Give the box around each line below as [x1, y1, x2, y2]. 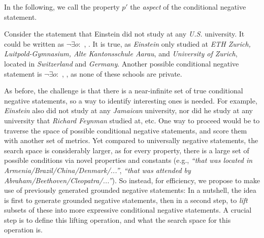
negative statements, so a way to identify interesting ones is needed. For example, [4, 95, 257, 106]
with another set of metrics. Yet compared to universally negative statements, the [4, 135, 258, 146]
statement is [4, 68, 42, 79]
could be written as [4, 38, 64, 49]
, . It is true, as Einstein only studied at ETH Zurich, [84, 38, 251, 49]
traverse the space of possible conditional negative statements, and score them [4, 125, 247, 135]
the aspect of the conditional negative [130, 2, 246, 12]
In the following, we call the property [4, 2, 120, 12]
